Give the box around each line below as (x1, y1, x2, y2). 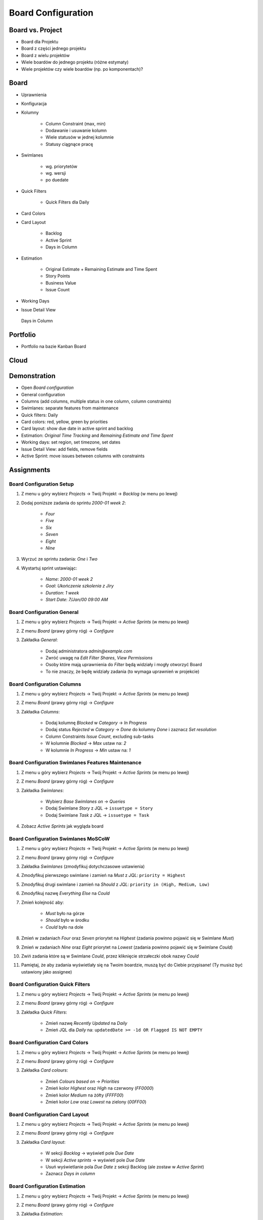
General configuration (21, 391, 65, 397)
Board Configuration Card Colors (9, 1039, 89, 1046)
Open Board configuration (21, 385, 74, 390)
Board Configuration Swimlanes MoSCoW (9, 835, 110, 842)
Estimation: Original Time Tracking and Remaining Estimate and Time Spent (21, 432, 173, 438)
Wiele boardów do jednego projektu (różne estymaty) (21, 59, 129, 65)
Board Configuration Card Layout (9, 1111, 89, 1118)
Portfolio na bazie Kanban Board (21, 344, 86, 349)
